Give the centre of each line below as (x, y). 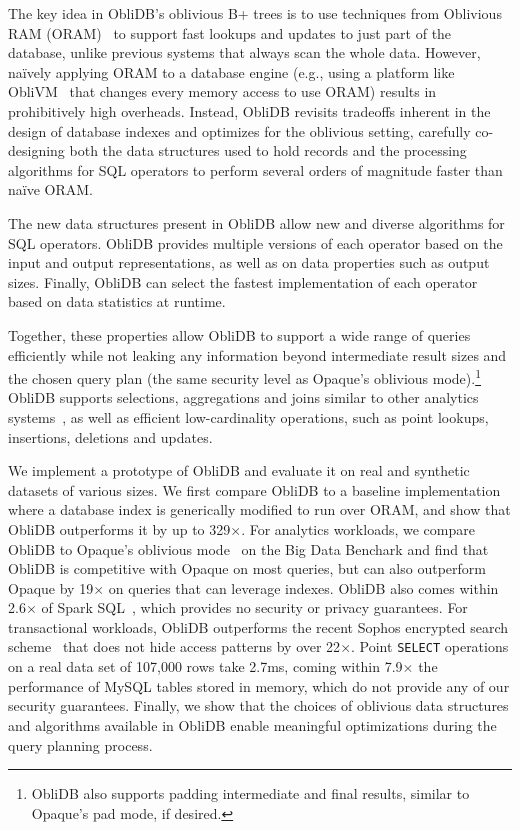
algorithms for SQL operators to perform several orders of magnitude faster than (255, 169)
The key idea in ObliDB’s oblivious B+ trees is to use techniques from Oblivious (255, 13)
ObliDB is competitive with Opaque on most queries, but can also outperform (247, 568)
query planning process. (80, 744)
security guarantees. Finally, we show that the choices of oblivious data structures (258, 705)
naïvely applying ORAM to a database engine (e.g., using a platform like (231, 71)
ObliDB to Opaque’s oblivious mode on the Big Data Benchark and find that (248, 548)
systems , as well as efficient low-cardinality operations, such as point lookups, (248, 416)
